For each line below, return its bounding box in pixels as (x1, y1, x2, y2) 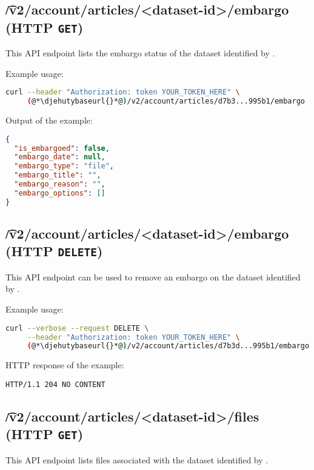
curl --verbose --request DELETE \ (5, 323, 149, 333)
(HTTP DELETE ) (5, 242, 103, 260)
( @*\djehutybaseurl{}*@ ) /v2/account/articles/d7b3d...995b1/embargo (27, 342, 310, 351)
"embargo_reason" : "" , (14, 180, 105, 189)
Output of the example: (5, 114, 93, 127)
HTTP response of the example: (5, 359, 124, 371)
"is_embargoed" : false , (14, 144, 110, 153)
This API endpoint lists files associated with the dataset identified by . (5, 453, 269, 466)
